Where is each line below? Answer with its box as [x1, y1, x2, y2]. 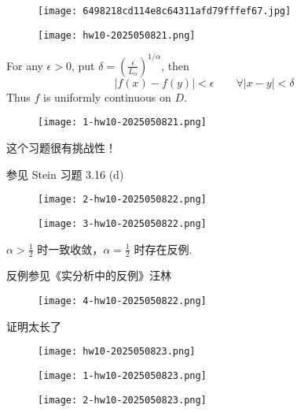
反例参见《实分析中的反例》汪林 [6, 267, 171, 284]
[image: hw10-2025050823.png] [38, 346, 196, 358]
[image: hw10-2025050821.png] [38, 29, 196, 41]
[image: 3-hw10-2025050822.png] [38, 217, 207, 229]
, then [161, 57, 189, 73]
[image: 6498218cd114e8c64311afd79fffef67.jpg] [38, 6, 292, 17]
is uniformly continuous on [43, 88, 171, 105]
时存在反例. [134, 240, 193, 257]
